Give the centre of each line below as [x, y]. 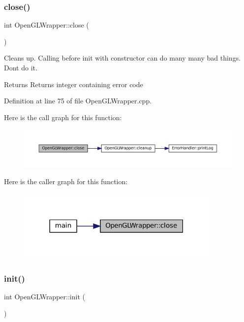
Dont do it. [21, 67]
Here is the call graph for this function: [63, 117]
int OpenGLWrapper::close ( [46, 25]
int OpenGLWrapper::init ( [45, 297]
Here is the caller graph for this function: [66, 181]
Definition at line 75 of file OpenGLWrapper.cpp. [78, 101]
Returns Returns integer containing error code [74, 84]
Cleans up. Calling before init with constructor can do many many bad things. [122, 58]
